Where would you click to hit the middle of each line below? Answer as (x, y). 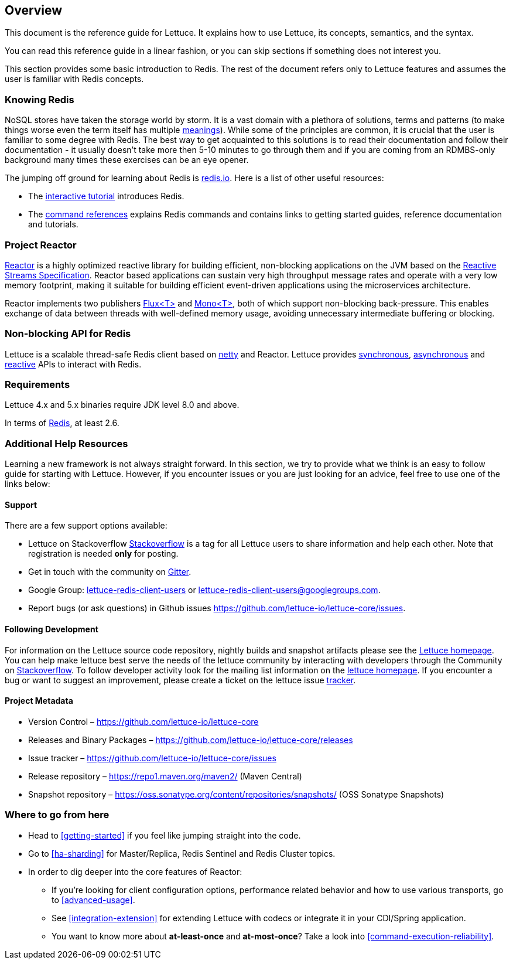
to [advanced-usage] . (93, 900)
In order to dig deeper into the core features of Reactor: (135, 871)
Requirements (37, 385)
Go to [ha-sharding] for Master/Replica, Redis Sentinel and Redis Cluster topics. (182, 853)
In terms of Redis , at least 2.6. (62, 423)
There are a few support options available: (86, 526)
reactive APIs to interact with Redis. (73, 364)
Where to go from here (57, 815)
